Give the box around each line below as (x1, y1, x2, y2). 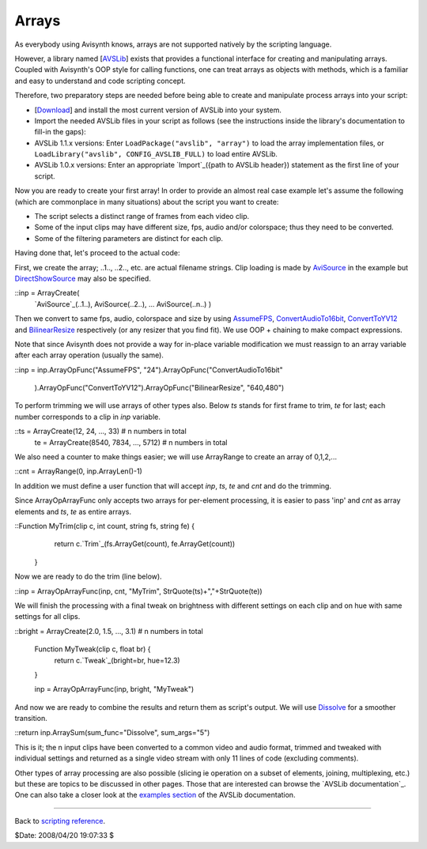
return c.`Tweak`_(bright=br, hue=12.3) (54, 655, 181, 665)
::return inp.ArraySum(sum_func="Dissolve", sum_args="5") (14, 728, 210, 738)
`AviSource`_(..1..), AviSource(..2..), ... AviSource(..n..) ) (34, 299, 212, 308)
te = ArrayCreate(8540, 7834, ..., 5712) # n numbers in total (34, 437, 228, 447)
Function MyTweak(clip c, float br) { (34, 644, 151, 654)
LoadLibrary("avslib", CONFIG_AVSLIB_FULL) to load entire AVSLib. (34, 149, 278, 159)
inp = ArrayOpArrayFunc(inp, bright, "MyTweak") (34, 685, 195, 694)
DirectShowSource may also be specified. (14, 274, 152, 283)
